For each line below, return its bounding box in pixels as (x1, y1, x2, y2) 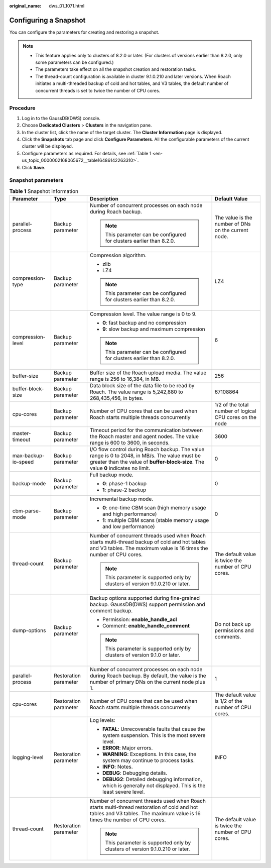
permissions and (214, 627, 254, 634)
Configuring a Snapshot (9, 16, 86, 25)
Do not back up (214, 621, 251, 628)
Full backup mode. (89, 471, 134, 478)
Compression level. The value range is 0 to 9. (89, 310, 197, 317)
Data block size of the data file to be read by (89, 382, 195, 389)
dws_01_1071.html (49, 3, 85, 9)
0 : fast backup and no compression (102, 319, 187, 327)
